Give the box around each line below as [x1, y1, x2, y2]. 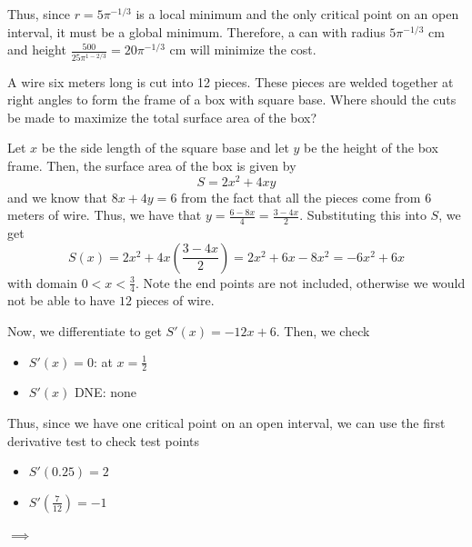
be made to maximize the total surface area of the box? [7, 107, 317, 126]
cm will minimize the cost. [169, 40, 316, 59]
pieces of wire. [136, 291, 215, 310]
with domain [7, 273, 78, 292]
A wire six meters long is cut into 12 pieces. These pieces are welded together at [7, 72, 454, 91]
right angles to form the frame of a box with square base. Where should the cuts [7, 90, 457, 109]
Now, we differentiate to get [7, 322, 162, 341]
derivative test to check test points [7, 431, 200, 450]
